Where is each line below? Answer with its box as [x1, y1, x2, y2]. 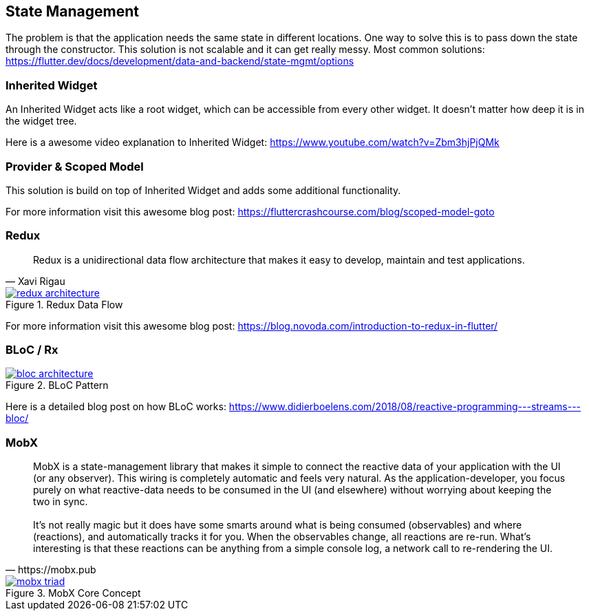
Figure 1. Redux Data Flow [6, 298, 123, 310]
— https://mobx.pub [6, 564, 96, 576]
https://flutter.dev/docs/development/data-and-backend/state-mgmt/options [6, 55, 354, 67]
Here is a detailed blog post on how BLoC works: [6, 401, 226, 413]
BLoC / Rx [6, 343, 58, 357]
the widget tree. [6, 115, 77, 127]
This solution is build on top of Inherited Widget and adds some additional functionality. [6, 184, 401, 196]
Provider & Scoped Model [6, 159, 144, 173]
